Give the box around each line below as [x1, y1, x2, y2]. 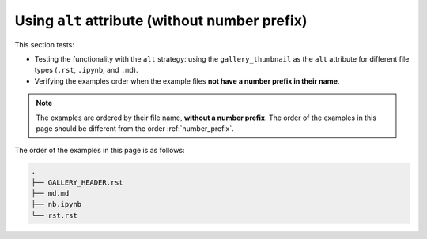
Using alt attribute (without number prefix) [14, 12, 308, 29]
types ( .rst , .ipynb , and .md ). [34, 65, 138, 75]
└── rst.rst [31, 211, 78, 220]
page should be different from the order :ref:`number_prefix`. [36, 123, 235, 133]
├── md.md [31, 189, 70, 198]
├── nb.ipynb [31, 200, 82, 209]
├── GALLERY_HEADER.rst [31, 177, 124, 187]
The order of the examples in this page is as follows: [14, 146, 185, 155]
